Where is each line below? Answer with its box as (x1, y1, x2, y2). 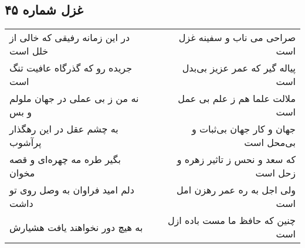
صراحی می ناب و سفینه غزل (178, 30, 296, 45)
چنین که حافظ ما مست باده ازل (167, 213, 296, 227)
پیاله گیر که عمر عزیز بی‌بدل (182, 61, 296, 75)
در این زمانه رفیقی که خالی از (9, 30, 130, 45)
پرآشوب (9, 135, 42, 150)
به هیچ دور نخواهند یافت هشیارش (9, 220, 143, 234)
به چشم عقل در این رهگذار (9, 122, 118, 136)
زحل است (255, 166, 296, 180)
